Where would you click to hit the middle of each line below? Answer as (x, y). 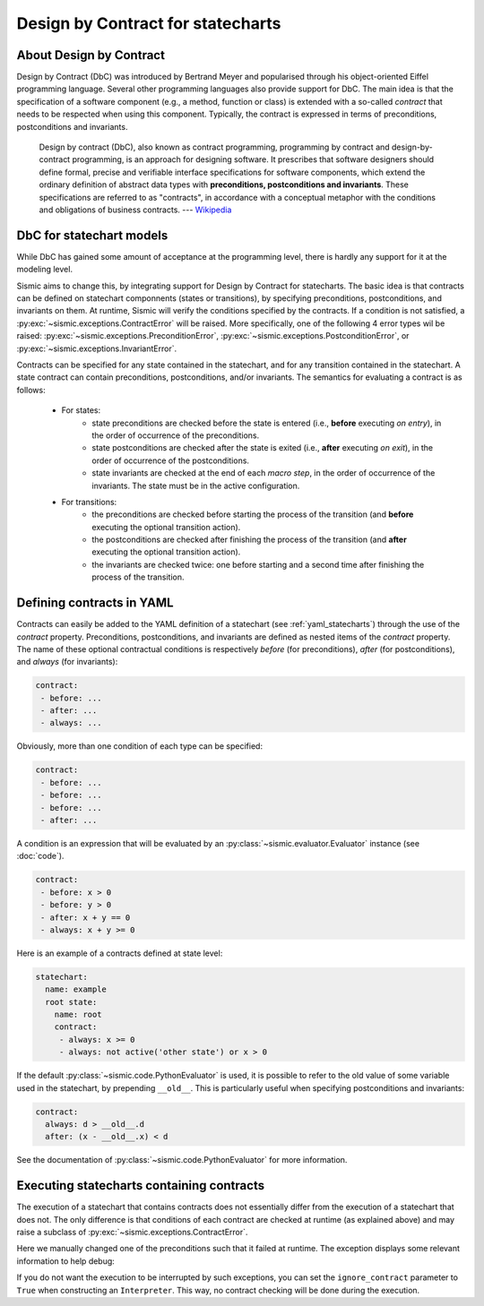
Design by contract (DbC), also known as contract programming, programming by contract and (214, 147)
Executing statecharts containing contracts (140, 1186)
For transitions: (89, 502)
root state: (71, 1002)
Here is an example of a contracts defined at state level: (120, 953)
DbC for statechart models (92, 235)
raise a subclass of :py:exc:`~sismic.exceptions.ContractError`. (132, 1233)
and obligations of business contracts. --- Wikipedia (135, 210)
